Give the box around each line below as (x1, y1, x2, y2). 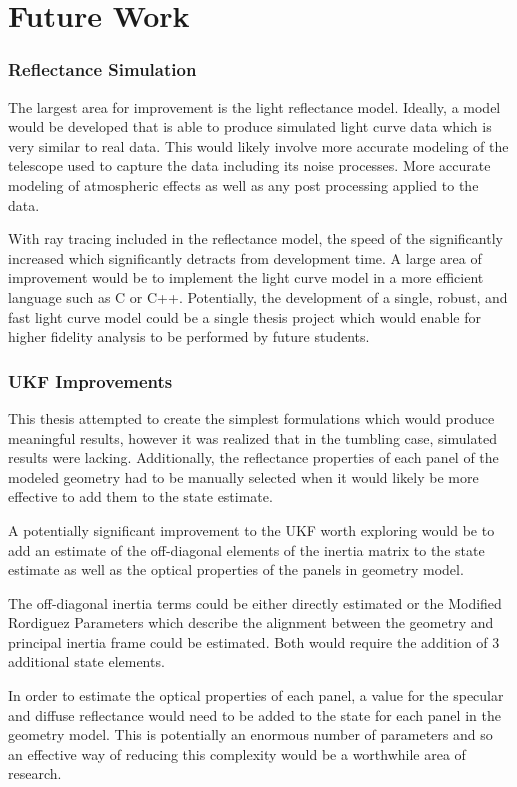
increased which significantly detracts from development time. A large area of (8, 247, 482, 268)
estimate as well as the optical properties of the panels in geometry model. (8, 559, 464, 580)
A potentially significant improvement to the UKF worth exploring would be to (8, 519, 495, 540)
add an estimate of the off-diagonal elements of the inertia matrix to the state (8, 539, 485, 560)
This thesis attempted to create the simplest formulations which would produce (8, 407, 495, 428)
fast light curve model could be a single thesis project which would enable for (8, 306, 481, 327)
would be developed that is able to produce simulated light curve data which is (8, 116, 492, 137)
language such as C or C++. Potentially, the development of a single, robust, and (8, 286, 508, 307)
